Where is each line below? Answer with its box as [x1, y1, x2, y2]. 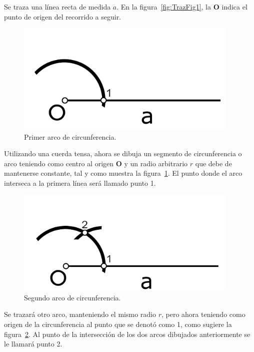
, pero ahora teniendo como [161, 309, 245, 319]
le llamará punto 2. [4, 338, 62, 349]
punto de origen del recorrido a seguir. [4, 11, 121, 22]
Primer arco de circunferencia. [24, 131, 116, 142]
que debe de [195, 158, 232, 168]
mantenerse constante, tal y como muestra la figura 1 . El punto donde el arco [4, 168, 242, 178]
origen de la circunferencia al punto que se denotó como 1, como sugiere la [4, 319, 232, 329]
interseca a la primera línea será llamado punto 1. [4, 177, 156, 188]
